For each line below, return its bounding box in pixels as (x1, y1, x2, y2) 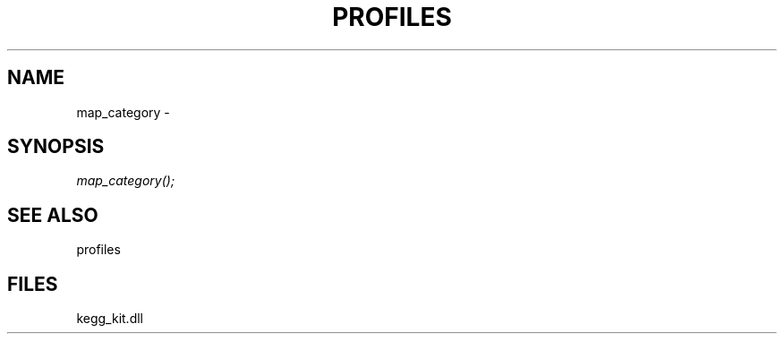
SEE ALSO (7, 203, 98, 226)
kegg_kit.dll (76, 311, 143, 327)
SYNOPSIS (7, 135, 105, 158)
